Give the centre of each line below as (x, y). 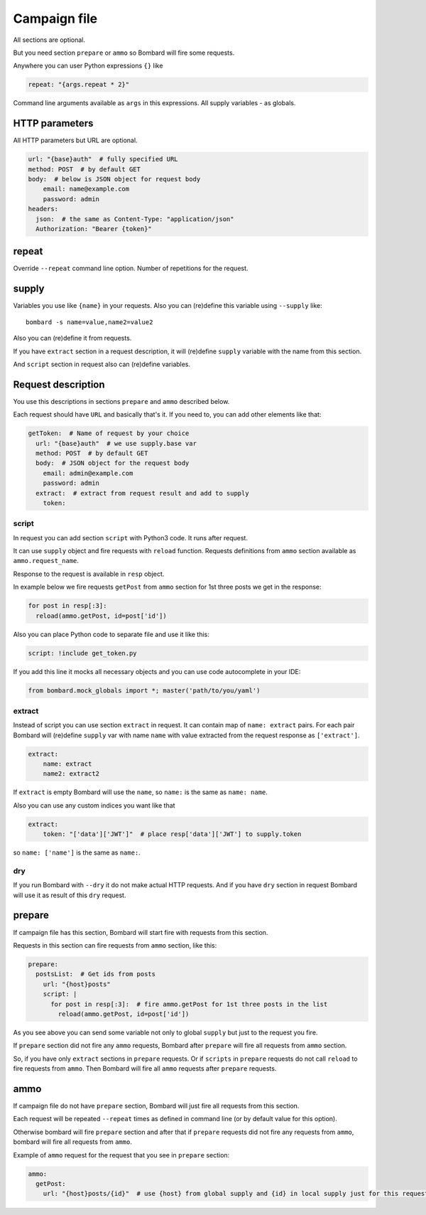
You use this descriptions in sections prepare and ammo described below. (121, 401)
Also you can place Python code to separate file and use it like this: (111, 634)
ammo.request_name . (46, 561)
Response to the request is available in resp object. (89, 574)
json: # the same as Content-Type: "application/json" (135, 219)
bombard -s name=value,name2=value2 (89, 322)
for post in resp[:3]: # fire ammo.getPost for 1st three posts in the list (189, 1004)
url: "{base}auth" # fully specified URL (103, 159)
